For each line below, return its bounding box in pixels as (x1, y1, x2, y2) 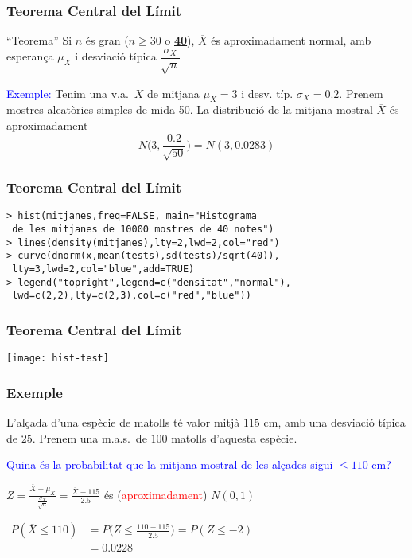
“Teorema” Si (6, 32, 72, 49)
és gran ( (85, 32, 129, 49)
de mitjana (147, 84, 200, 101)
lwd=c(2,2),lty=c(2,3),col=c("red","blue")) (12, 290, 251, 302)
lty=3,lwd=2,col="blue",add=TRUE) (12, 263, 195, 275)
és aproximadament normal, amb (211, 32, 371, 49)
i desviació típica (75, 48, 157, 64)
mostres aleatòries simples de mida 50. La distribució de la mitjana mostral (6, 101, 373, 118)
